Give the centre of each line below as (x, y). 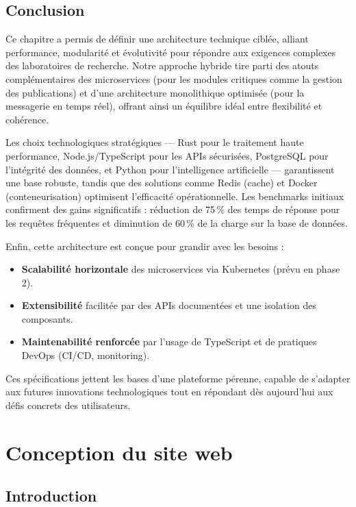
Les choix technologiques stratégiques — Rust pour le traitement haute (155, 142)
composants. (47, 318)
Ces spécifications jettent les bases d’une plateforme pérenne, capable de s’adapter (178, 378)
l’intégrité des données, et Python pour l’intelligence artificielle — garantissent (170, 169)
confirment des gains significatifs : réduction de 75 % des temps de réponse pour (173, 209)
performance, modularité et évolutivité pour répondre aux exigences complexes (171, 52)
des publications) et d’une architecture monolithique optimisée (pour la (155, 92)
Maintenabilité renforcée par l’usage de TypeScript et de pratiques (169, 342)
